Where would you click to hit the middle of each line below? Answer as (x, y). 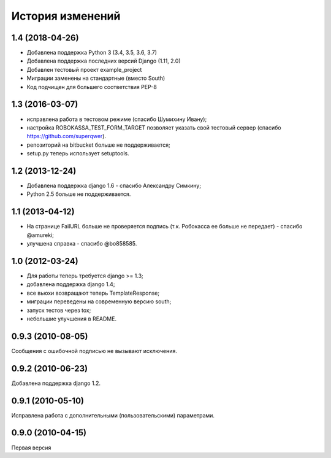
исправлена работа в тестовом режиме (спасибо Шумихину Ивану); (117, 119)
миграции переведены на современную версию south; (99, 301)
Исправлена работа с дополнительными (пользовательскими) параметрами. (113, 415)
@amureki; (40, 235)
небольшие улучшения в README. (71, 319)
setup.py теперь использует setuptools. (78, 153)
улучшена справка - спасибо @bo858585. (82, 244)
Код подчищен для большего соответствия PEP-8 (92, 87)
